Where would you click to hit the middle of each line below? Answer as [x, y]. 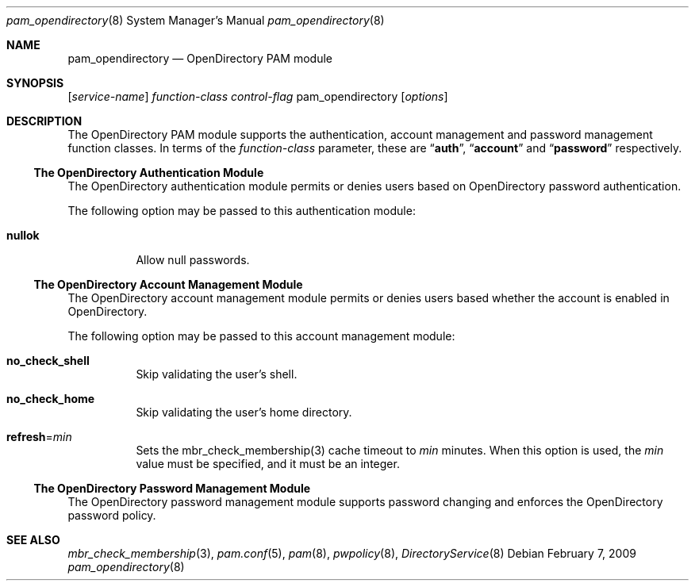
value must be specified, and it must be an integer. [268, 464]
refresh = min [39, 437]
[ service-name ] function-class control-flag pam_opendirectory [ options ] [258, 96]
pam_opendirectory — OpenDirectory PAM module [200, 58]
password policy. [112, 515]
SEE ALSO [33, 540]
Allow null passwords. [193, 260]
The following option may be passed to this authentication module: [242, 211]
